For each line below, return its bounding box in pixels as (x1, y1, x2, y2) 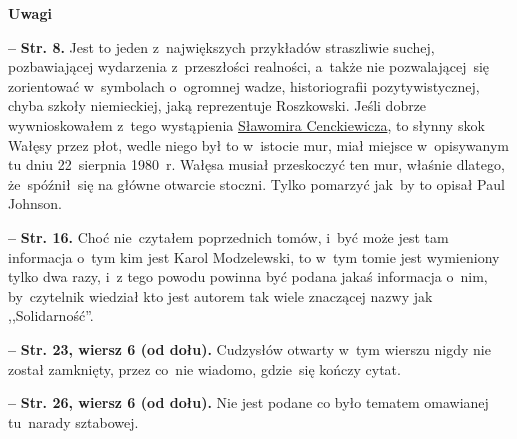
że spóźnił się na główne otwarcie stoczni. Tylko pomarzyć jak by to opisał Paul (8, 173, 505, 194)
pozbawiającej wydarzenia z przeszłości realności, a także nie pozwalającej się (8, 56, 490, 77)
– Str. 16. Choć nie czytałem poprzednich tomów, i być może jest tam (8, 226, 449, 247)
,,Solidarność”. (8, 305, 94, 326)
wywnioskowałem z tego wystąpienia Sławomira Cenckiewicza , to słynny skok (8, 114, 485, 135)
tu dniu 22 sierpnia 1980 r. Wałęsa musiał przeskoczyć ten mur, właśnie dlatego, (8, 154, 505, 175)
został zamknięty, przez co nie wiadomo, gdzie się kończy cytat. (8, 358, 401, 379)
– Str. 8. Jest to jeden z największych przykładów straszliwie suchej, (8, 36, 435, 57)
